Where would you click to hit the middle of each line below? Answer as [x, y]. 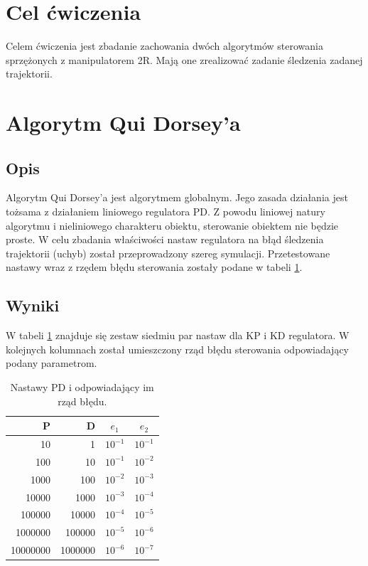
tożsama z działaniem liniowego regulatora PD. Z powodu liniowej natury [166, 212]
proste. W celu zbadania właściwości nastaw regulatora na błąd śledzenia [165, 239]
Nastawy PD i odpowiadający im [82, 387]
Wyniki [33, 305]
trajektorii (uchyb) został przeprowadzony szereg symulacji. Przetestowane [168, 253]
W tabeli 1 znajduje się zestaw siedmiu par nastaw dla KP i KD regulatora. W [178, 335]
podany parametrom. [52, 363]
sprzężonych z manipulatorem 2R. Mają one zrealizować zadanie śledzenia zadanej [184, 59]
